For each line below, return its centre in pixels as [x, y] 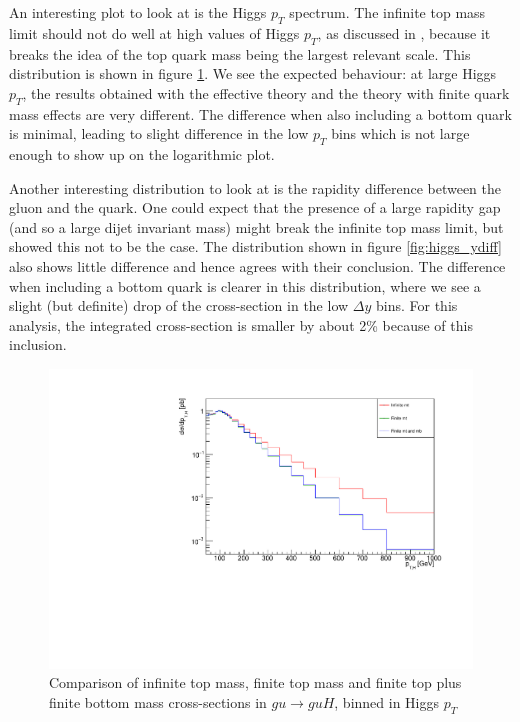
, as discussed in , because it [404, 32]
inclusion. [38, 344]
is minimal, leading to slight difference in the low [159, 133]
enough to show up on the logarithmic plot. [142, 153]
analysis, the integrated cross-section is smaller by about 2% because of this [241, 324]
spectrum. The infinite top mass [387, 12]
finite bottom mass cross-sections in [158, 701]
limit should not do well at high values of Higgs [154, 32]
